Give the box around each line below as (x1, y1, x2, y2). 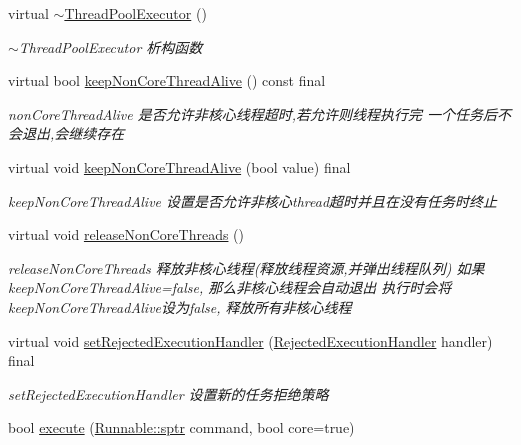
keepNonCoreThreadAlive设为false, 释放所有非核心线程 (8, 296, 352, 317)
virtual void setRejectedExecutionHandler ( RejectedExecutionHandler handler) (8, 330, 493, 351)
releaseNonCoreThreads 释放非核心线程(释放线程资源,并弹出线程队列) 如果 (8, 257, 485, 278)
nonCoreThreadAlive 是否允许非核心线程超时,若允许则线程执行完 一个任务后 (8, 103, 498, 124)
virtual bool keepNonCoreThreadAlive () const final (8, 70, 326, 91)
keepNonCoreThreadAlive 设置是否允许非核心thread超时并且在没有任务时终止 (8, 190, 498, 211)
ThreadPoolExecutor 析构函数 (18, 36, 203, 57)
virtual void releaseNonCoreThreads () (8, 224, 245, 245)
